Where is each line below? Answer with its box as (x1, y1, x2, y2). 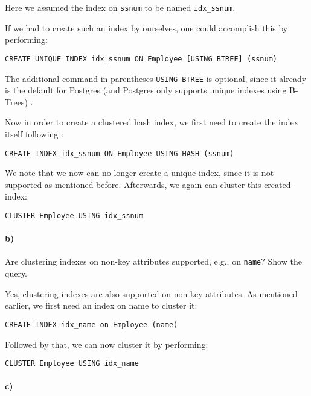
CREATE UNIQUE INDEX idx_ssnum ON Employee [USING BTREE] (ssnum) (5, 54, 278, 63)
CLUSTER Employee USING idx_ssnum (5, 211, 144, 220)
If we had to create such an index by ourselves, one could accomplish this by (5, 21, 288, 34)
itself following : (5, 127, 63, 140)
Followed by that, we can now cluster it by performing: (5, 338, 208, 350)
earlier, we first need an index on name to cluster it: (5, 299, 197, 312)
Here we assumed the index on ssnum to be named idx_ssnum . (5, 1, 236, 13)
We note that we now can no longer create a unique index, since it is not (5, 166, 274, 179)
